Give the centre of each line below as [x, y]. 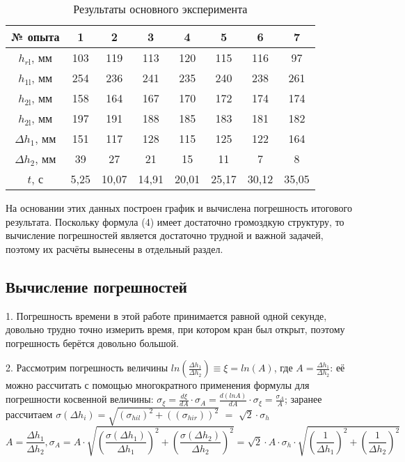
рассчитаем [29, 414]
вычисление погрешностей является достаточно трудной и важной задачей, [165, 235]
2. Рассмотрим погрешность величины [87, 368]
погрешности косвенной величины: [80, 399]
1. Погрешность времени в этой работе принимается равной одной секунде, [166, 315]
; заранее [303, 399]
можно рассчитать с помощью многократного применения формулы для [158, 385]
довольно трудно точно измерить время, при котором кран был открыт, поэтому [175, 329]
